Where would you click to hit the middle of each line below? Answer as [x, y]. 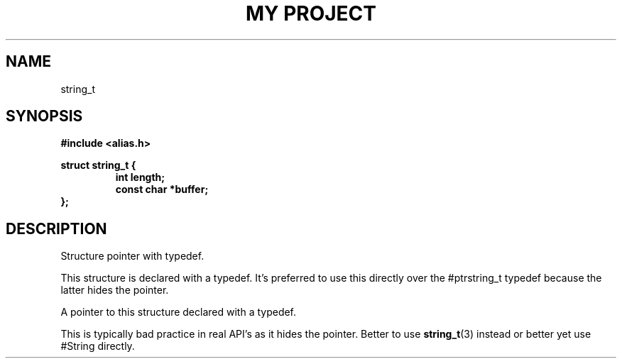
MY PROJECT [311, 13]
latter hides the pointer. [115, 290]
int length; [140, 177]
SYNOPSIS [44, 116]
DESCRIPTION [56, 228]
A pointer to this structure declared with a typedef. [179, 312]
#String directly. [98, 346]
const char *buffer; [162, 189]
